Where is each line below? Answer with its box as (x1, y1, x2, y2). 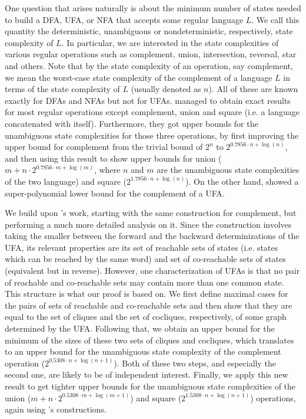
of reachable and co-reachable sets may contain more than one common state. (5, 276, 284, 288)
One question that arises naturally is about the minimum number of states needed (5, 2, 301, 14)
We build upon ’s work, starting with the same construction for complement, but (5, 207, 297, 219)
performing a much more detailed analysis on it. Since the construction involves (5, 218, 292, 230)
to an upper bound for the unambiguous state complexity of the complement (5, 345, 281, 358)
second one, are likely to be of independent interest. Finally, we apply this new (5, 368, 288, 381)
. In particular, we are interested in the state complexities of (61, 36, 279, 48)
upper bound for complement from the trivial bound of (5, 140, 203, 153)
